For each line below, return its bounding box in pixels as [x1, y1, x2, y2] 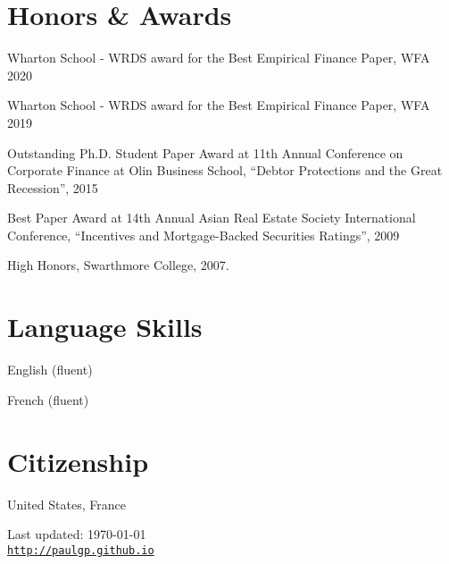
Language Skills [7, 308, 203, 345]
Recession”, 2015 [7, 178, 98, 197]
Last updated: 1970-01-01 [7, 525, 146, 543]
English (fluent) [7, 360, 93, 379]
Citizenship [7, 442, 149, 479]
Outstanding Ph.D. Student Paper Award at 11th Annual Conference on [7, 143, 403, 162]
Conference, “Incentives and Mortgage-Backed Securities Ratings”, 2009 [7, 225, 400, 244]
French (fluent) [7, 390, 89, 408]
